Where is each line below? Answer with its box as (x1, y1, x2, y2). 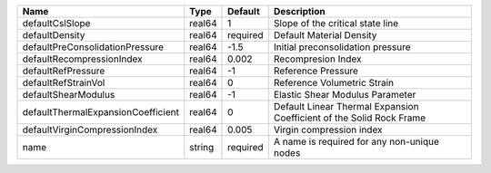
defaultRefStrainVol (22, 77, 105, 89)
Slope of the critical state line (273, 17, 399, 29)
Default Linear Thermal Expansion (273, 101, 419, 112)
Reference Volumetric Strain (273, 77, 395, 89)
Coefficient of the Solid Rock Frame (273, 111, 426, 124)
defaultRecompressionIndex (22, 53, 143, 65)
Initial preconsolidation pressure (273, 41, 411, 53)
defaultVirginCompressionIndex (22, 123, 158, 136)
